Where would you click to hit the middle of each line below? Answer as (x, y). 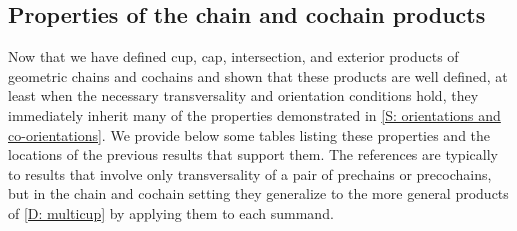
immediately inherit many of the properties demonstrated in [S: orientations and (254, 114)
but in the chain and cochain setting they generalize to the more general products (258, 193)
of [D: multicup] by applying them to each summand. (171, 212)
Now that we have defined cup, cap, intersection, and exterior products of (233, 56)
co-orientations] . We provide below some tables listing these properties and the (249, 134)
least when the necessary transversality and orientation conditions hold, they (243, 95)
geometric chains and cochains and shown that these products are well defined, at (258, 75)
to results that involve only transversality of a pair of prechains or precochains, (250, 173)
